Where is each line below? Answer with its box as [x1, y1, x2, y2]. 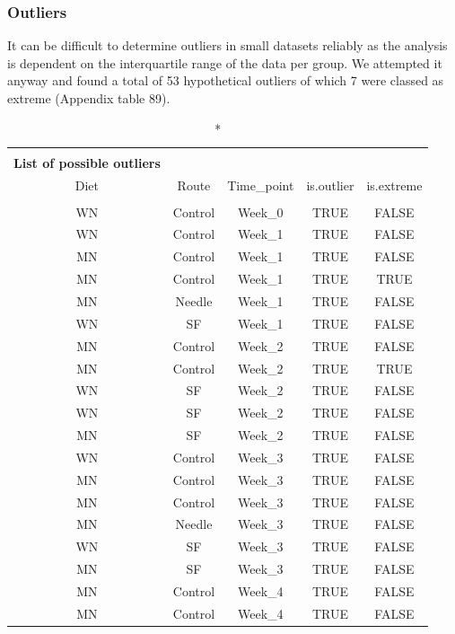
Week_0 [237, 202, 284, 221]
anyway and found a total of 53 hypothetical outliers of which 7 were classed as [7, 71, 444, 90]
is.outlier [306, 175, 354, 194]
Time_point [227, 175, 294, 194]
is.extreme [366, 175, 423, 194]
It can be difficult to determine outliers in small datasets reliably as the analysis [7, 36, 448, 55]
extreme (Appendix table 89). [7, 89, 171, 107]
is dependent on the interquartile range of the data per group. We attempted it [7, 53, 442, 72]
